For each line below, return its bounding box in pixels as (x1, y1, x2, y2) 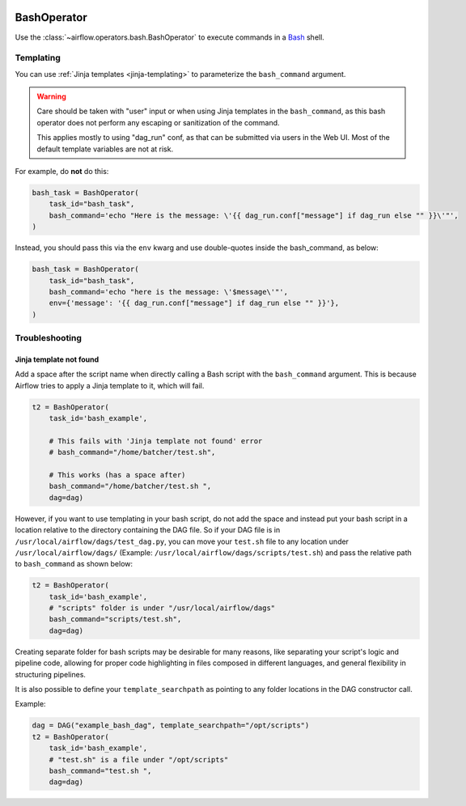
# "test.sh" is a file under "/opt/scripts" (49, 755, 229, 764)
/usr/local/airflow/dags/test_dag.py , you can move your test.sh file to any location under (15, 537, 349, 546)
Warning (36, 91, 66, 101)
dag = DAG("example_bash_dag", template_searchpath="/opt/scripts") (32, 721, 310, 730)
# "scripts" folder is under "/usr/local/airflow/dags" (49, 604, 276, 613)
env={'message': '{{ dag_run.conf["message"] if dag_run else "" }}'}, (49, 299, 340, 308)
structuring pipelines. (15, 669, 87, 679)
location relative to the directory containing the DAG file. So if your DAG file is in (15, 525, 281, 535)
